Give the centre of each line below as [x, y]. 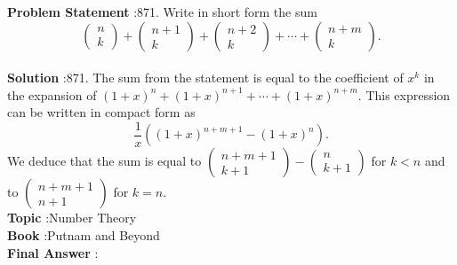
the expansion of [52, 94]
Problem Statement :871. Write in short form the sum [162, 12]
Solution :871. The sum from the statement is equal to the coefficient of [205, 78]
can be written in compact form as [101, 112]
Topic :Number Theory [72, 218]
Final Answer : [53, 252]
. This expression [404, 94]
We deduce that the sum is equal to [104, 161]
